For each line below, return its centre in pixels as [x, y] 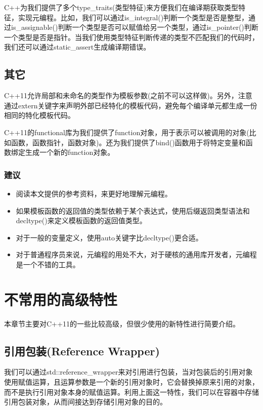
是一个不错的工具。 [48, 264]
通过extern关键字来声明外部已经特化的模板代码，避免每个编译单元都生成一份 [131, 105]
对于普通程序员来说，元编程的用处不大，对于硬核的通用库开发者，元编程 [136, 254]
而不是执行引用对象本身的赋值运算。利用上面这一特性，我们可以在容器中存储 [131, 392]
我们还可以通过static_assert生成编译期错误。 [77, 47]
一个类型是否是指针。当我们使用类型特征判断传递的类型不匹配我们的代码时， [131, 37]
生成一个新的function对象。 [70, 152]
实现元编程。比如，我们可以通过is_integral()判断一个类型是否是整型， [133, 17]
